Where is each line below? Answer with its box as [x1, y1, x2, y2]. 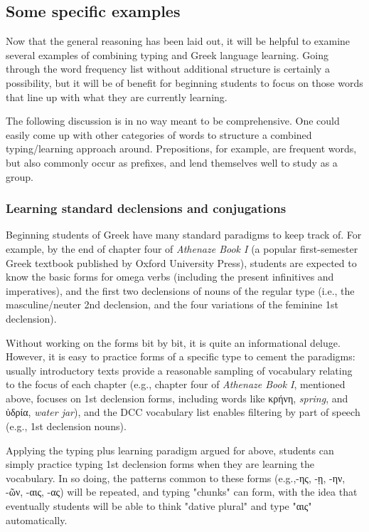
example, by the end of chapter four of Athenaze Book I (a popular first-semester [6, 241, 358, 256]
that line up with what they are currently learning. [6, 89, 228, 104]
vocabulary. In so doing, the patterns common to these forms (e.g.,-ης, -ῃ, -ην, [6, 470, 346, 485]
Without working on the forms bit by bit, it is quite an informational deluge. [6, 335, 341, 350]
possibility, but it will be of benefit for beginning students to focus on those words [6, 75, 363, 90]
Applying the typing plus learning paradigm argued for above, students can [6, 442, 334, 457]
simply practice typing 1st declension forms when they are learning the [6, 457, 315, 471]
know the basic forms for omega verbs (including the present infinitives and [6, 269, 334, 284]
